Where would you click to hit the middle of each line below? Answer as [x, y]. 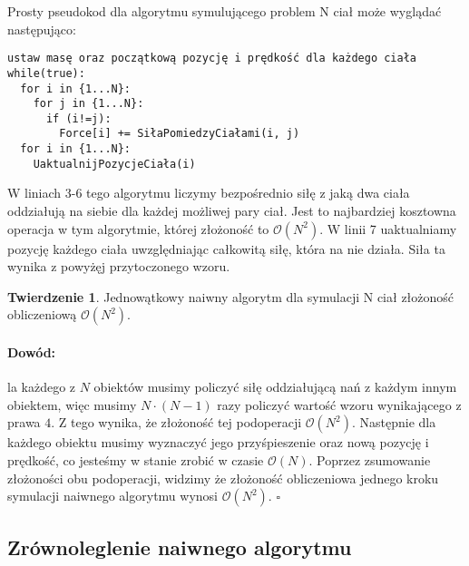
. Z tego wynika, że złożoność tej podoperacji [176, 422]
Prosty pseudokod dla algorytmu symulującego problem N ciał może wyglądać [225, 11]
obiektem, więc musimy [72, 404]
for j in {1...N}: [88, 104]
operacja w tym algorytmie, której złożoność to [138, 228]
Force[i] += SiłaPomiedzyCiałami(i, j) [180, 134]
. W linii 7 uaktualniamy [388, 228]
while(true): [46, 73]
